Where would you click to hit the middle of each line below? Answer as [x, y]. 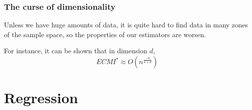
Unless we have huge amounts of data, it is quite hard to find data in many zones [126, 25]
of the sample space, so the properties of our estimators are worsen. [105, 34]
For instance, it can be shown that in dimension [76, 51]
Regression [41, 98]
